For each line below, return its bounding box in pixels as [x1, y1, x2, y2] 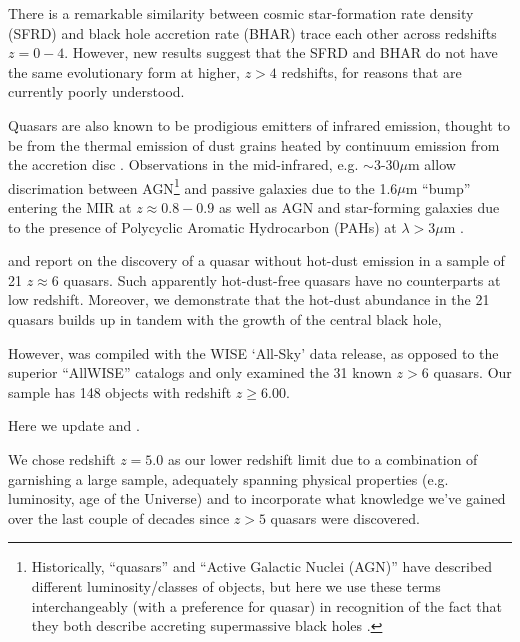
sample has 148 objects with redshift [8, 381, 232, 402]
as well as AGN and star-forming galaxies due [218, 197, 500, 217]
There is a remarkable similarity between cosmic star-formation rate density [8, 3, 474, 23]
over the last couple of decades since [8, 507, 230, 528]
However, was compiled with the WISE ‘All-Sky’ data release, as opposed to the [8, 342, 499, 363]
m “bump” [405, 177, 471, 198]
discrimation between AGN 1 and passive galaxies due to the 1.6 [8, 174, 398, 198]
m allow [408, 154, 456, 175]
